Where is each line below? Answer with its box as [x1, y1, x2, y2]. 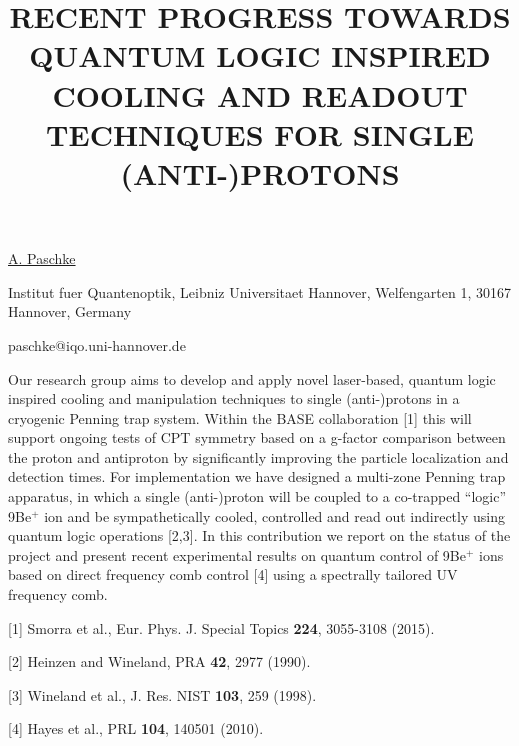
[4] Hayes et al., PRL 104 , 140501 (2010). [8, 718, 264, 739]
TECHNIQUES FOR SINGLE [46, 113, 474, 154]
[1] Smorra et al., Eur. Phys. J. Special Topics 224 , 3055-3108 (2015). [8, 617, 435, 638]
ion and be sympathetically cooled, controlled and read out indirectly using [44, 505, 505, 526]
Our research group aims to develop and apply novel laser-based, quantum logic [8, 368, 496, 389]
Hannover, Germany [8, 301, 132, 322]
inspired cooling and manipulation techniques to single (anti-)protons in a [8, 388, 460, 409]
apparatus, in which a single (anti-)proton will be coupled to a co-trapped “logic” [8, 486, 507, 507]
